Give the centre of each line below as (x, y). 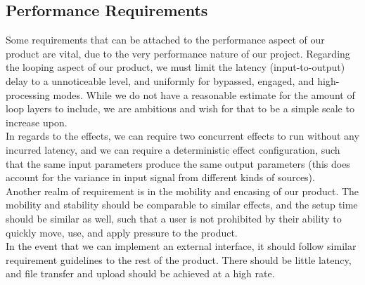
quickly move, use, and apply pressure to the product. (122, 232)
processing (28, 94)
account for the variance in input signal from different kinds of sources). (160, 177)
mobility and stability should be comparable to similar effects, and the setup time (182, 205)
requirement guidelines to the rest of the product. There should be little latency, (179, 259)
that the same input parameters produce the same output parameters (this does (178, 163)
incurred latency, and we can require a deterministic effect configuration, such (173, 149)
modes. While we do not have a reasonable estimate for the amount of (204, 94)
